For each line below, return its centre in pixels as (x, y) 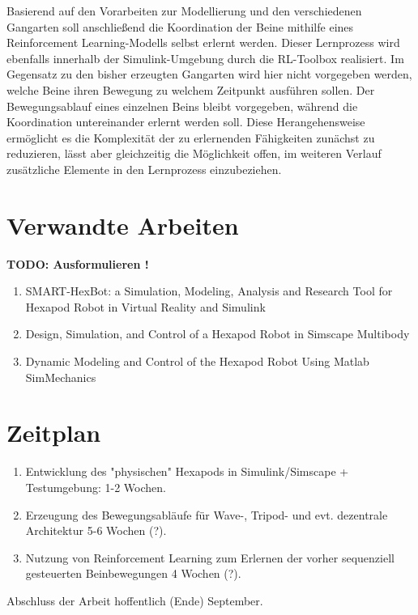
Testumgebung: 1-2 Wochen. (96, 487)
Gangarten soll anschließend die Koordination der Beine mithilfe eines (180, 26)
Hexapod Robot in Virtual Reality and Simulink (145, 306)
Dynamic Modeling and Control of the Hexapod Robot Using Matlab (197, 361)
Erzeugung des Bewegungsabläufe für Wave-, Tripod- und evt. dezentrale (207, 514)
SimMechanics (61, 377)
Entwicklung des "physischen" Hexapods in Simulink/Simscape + (187, 471)
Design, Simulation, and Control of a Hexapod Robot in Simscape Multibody (218, 334)
